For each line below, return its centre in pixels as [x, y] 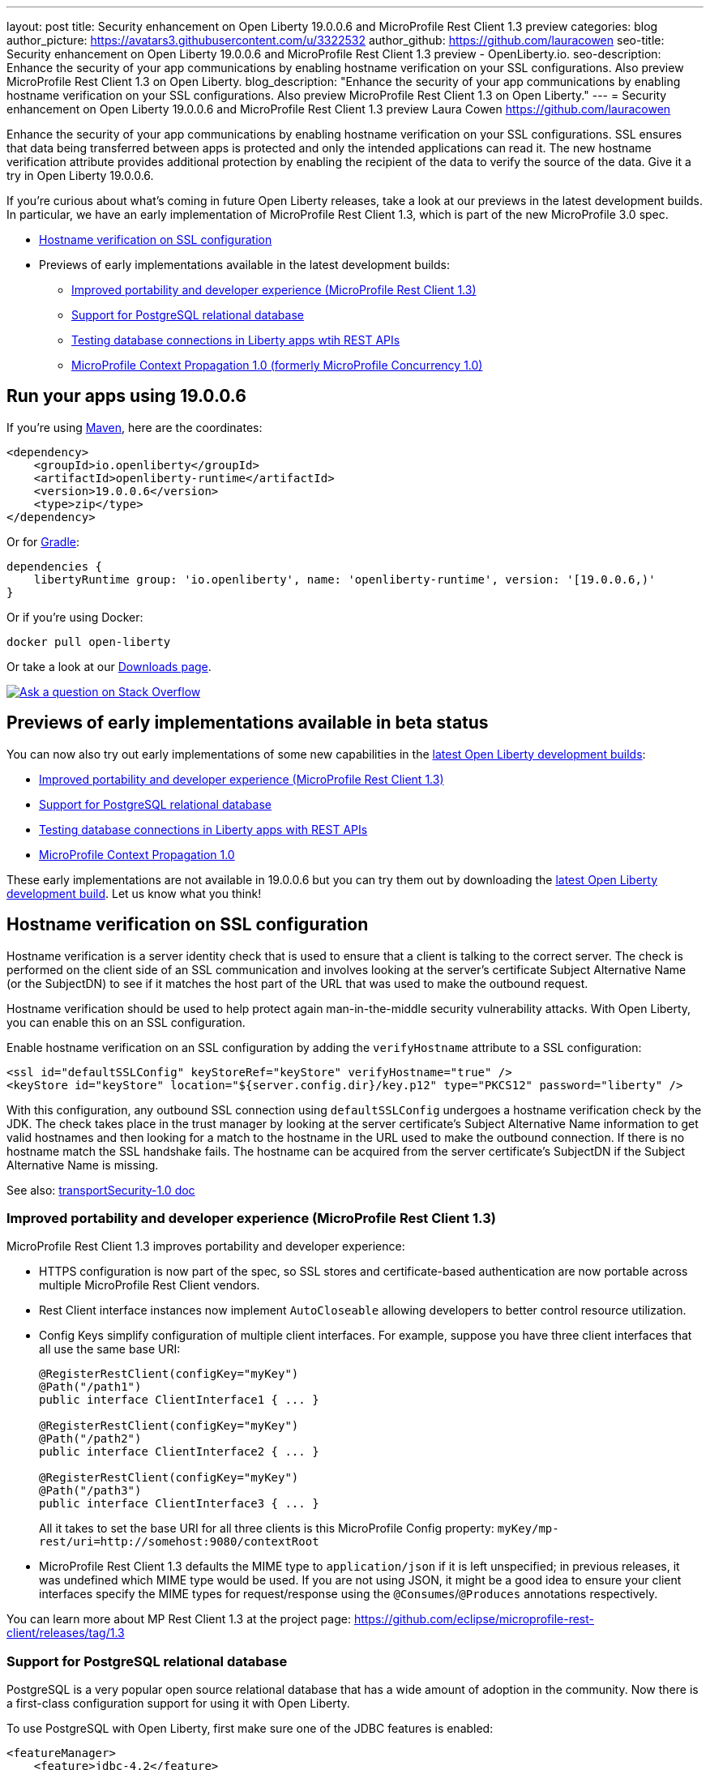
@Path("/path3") [90, 1491]
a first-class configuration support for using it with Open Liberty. [178, 1704]
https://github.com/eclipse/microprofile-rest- [474, 1619]
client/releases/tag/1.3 [66, 1633]
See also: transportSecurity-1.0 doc [101, 1190]
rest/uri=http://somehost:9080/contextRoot [179, 1542]
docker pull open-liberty [89, 641]
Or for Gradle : [43, 541]
